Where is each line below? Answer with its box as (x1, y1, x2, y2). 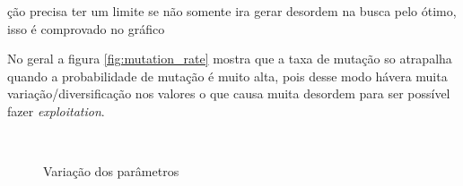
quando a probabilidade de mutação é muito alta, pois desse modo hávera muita (7, 66, 448, 85)
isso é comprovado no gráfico (7, 19, 165, 38)
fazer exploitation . (7, 101, 105, 120)
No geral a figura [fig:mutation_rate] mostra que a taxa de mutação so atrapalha (7, 49, 452, 68)
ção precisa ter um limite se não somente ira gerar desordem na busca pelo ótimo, (7, 2, 457, 20)
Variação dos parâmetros (43, 162, 179, 181)
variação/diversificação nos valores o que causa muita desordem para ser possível (7, 84, 450, 103)
